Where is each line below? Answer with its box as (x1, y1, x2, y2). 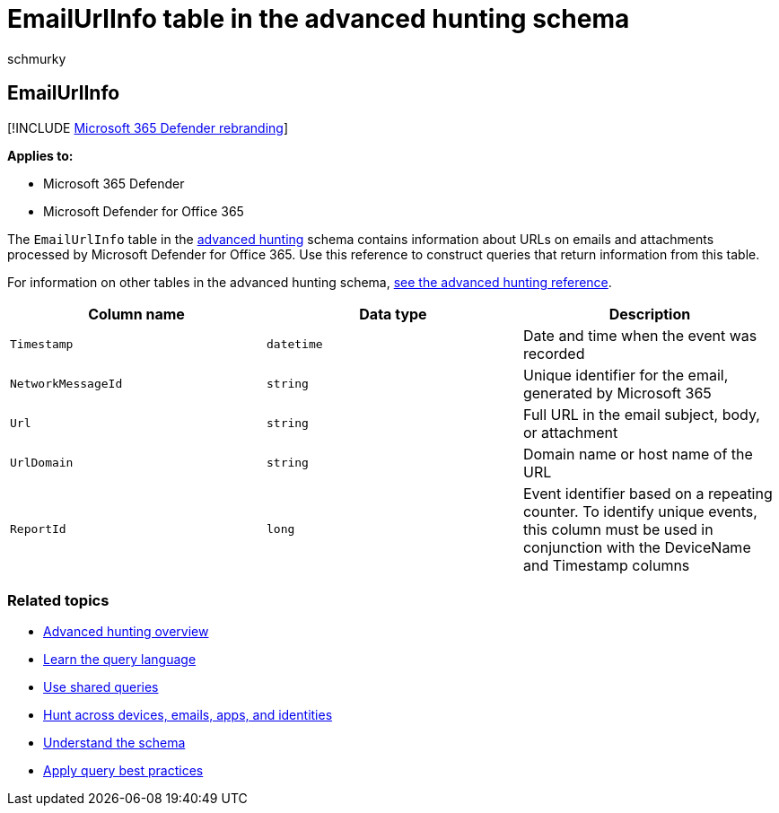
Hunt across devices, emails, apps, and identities (43, 707, 333, 723)
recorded (522, 344, 585, 363)
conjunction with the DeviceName (522, 538, 751, 556)
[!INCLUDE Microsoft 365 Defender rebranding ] (7, 119, 289, 135)
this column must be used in (522, 520, 713, 538)
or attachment (522, 423, 618, 441)
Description (608, 304, 691, 323)
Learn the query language (43, 651, 197, 668)
